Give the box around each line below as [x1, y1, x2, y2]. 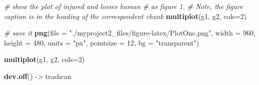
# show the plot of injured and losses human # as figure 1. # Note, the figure [4, 1, 243, 11]
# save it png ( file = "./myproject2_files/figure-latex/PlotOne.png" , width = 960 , [4, 27, 255, 38]
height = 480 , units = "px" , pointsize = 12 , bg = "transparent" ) [4, 37, 199, 47]
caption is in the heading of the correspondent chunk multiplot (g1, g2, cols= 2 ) [4, 10, 247, 21]
